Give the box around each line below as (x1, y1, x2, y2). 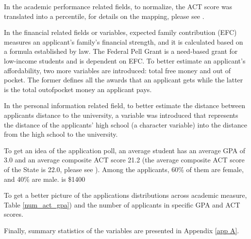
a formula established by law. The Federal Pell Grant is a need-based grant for (4, 46, 238, 56)
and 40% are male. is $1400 (4, 174, 85, 184)
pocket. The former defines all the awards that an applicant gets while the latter (4, 75, 243, 85)
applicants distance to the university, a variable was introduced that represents (4, 110, 238, 120)
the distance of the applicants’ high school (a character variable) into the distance (4, 119, 247, 129)
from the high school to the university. (4, 129, 118, 139)
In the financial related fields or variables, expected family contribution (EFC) (4, 27, 237, 37)
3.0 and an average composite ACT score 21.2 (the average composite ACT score (4, 155, 245, 165)
